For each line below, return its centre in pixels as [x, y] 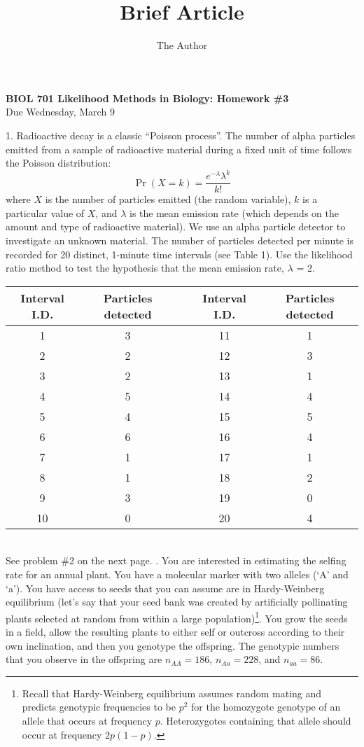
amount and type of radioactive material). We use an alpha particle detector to [176, 226]
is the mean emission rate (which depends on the [234, 212]
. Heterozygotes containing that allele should [255, 720]
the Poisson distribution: [58, 163]
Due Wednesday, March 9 [60, 112]
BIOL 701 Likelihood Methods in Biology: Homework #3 [147, 98]
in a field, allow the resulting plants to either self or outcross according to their [175, 632]
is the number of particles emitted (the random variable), [168, 199]
